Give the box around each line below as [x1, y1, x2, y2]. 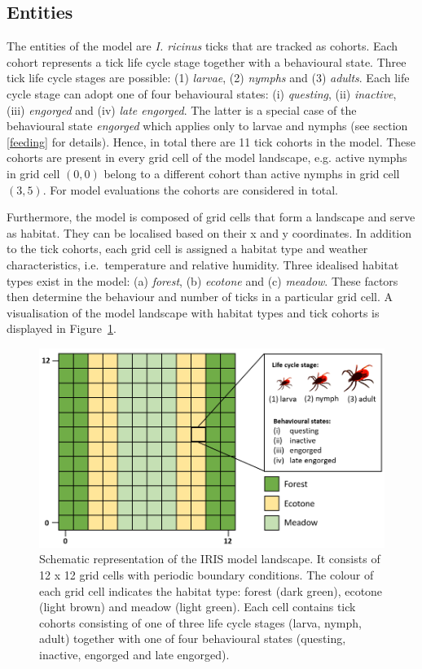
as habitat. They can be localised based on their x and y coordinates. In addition [7, 224, 412, 241]
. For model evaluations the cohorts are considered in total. [42, 181, 338, 198]
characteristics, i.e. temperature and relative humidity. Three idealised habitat [7, 256, 399, 273]
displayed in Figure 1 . [7, 320, 116, 337]
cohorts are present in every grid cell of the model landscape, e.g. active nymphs [7, 149, 407, 166]
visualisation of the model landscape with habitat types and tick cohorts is [7, 304, 380, 321]
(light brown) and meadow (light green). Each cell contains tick [39, 598, 356, 615]
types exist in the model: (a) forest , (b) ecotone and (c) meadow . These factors [7, 272, 398, 289]
